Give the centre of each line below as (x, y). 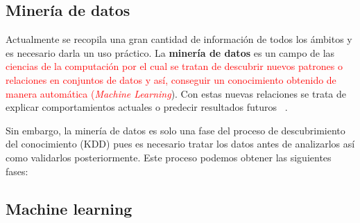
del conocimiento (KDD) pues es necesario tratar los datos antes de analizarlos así (180, 144)
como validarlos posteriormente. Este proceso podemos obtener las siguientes (169, 157)
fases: (17, 171)
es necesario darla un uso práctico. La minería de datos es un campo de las (170, 52)
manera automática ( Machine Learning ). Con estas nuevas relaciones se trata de (176, 93)
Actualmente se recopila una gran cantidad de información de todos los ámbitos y (179, 39)
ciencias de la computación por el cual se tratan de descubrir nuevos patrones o (174, 66)
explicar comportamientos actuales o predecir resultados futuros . (147, 107)
